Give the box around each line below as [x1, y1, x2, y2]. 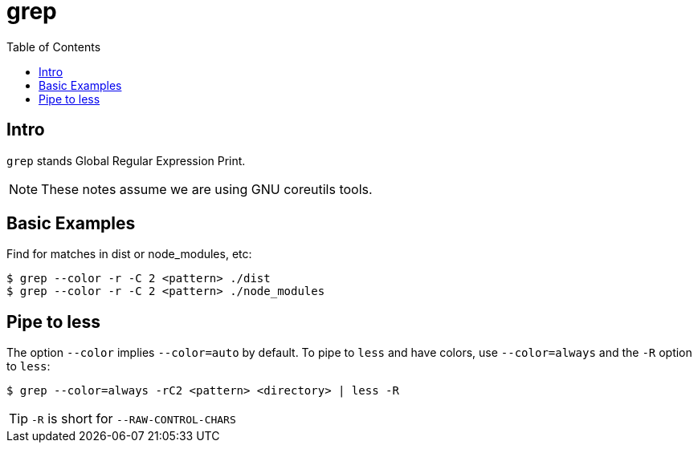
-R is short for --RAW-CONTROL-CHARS [31, 411, 236, 427]
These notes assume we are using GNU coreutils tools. [41, 180, 373, 197]
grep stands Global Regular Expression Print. [6, 153, 246, 168]
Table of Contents [6, 39, 101, 54]
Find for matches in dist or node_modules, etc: [6, 247, 252, 261]
